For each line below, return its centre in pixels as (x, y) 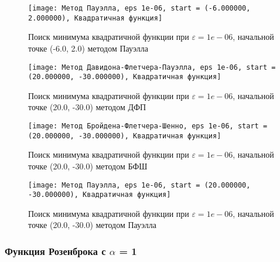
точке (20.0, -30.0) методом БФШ (88, 166)
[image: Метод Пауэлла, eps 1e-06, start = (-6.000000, (139, 8)
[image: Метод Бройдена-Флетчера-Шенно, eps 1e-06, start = (148, 126)
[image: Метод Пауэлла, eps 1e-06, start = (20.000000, (139, 185)
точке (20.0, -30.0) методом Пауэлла (93, 225)
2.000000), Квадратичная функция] (95, 18)
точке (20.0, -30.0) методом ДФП (87, 107)
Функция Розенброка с (55, 251)
